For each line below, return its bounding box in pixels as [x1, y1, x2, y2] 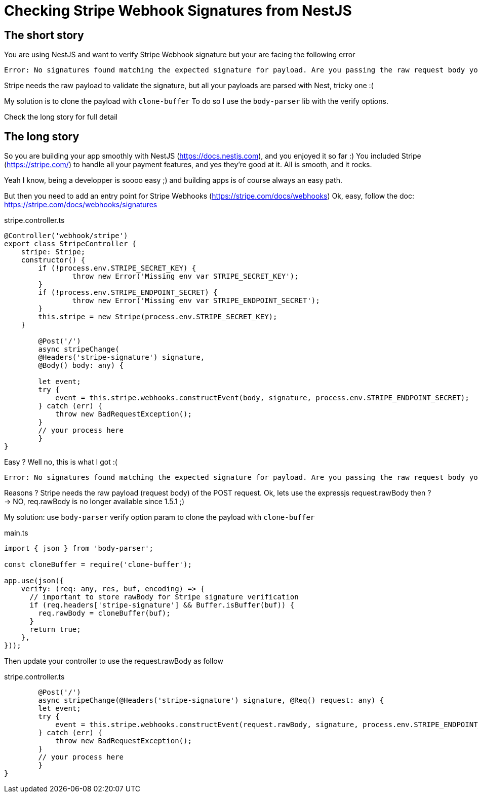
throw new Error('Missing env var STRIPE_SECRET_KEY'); [72, 272, 299, 281]
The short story [4, 28, 84, 42]
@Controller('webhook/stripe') [4, 232, 128, 240]
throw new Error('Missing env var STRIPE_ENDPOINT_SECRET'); [72, 296, 320, 305]
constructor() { [21, 256, 86, 264]
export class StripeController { [4, 240, 137, 248]
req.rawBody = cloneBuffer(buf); [38, 609, 171, 618]
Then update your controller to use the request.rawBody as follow [4, 657, 223, 666]
